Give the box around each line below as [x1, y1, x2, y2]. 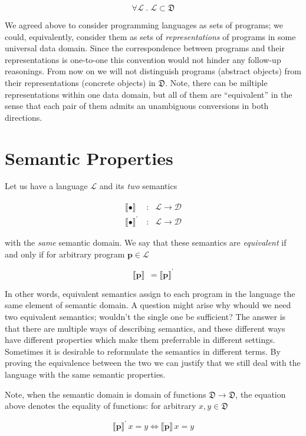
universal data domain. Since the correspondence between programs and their [5, 42, 285, 54]
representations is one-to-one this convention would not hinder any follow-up [5, 53, 281, 65]
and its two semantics [99, 180, 177, 192]
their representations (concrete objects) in [5, 76, 156, 88]
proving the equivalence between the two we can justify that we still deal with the [5, 356, 301, 369]
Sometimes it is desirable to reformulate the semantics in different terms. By [5, 345, 281, 357]
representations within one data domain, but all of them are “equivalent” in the [5, 88, 292, 100]
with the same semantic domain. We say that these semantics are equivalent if [5, 236, 287, 249]
